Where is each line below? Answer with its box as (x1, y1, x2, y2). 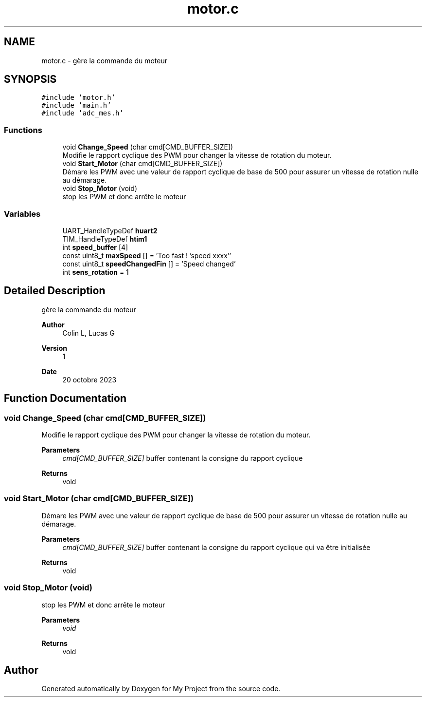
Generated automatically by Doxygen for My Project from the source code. (41, 684, 281, 693)
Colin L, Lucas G (62, 328, 115, 337)
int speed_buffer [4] (62, 243, 128, 251)
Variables (4, 208, 41, 219)
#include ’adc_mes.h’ (41, 109, 124, 117)
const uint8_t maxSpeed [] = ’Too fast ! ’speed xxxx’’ (62, 251, 231, 260)
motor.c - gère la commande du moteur (41, 56, 168, 65)
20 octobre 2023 (62, 375, 117, 384)
